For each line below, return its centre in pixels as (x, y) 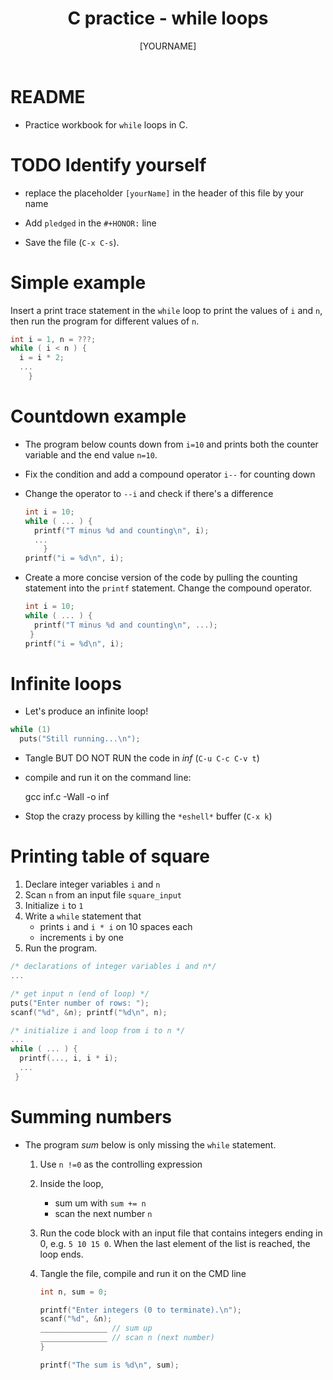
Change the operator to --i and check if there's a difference (149, 493)
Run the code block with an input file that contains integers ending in (181, 1233)
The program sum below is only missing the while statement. (150, 1144)
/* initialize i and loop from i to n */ (98, 1030)
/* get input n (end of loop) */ (80, 993)
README (48, 96)
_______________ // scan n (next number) (127, 1338)
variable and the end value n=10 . (91, 454)
